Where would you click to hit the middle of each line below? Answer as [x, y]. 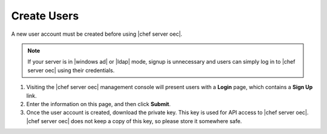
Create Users [45, 16]
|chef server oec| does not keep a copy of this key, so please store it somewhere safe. [134, 121]
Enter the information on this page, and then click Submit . [98, 104]
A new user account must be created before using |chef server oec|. [97, 34]
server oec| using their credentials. [71, 70]
